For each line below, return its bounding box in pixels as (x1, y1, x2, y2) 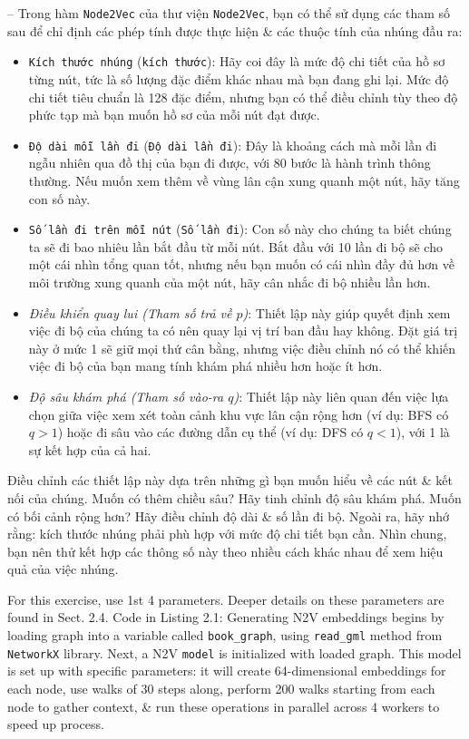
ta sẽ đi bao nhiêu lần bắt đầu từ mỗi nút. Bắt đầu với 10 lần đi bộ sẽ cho (28, 237, 443, 256)
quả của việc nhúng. (7, 559, 119, 579)
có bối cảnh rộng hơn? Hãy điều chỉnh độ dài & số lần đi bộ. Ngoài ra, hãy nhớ (7, 506, 450, 525)
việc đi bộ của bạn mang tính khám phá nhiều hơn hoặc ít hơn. (28, 356, 383, 375)
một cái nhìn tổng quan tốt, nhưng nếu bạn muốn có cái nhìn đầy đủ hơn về (28, 255, 454, 274)
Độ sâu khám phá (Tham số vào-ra (28, 386, 224, 405)
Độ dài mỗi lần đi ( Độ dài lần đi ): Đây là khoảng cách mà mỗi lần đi (28, 135, 437, 154)
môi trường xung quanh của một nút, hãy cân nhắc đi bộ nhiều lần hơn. (28, 272, 431, 291)
